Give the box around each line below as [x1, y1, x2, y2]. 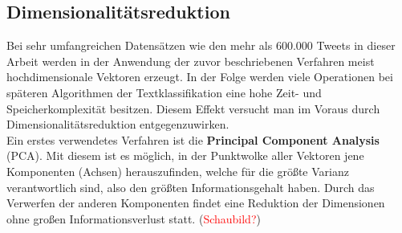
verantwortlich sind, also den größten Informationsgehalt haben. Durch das [6, 178, 375, 195]
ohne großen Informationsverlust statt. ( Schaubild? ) [6, 210, 261, 227]
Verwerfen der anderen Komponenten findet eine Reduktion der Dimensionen [6, 194, 385, 211]
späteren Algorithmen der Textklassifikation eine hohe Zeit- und [6, 84, 322, 100]
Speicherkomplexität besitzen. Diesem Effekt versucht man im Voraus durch [6, 100, 380, 117]
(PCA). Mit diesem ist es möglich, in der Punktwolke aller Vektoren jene [6, 147, 364, 164]
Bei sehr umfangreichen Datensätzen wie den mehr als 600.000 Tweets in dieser [6, 37, 396, 54]
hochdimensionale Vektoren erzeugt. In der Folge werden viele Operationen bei [6, 68, 393, 85]
